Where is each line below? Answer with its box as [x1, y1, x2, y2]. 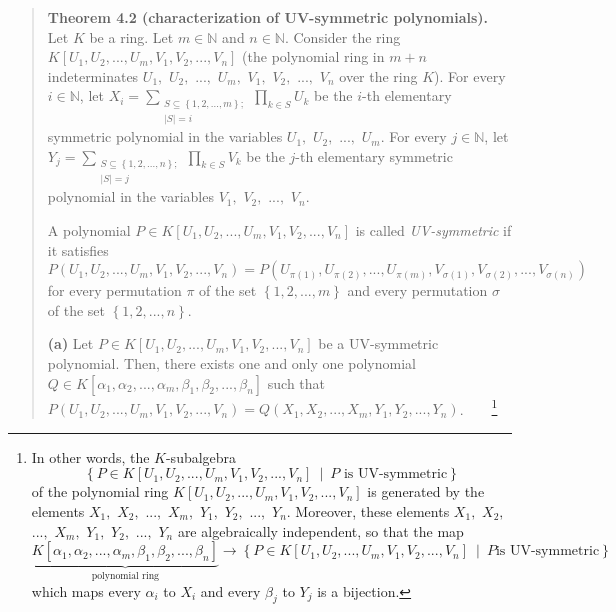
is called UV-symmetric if [355, 219, 512, 240]
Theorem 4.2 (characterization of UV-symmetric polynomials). [47, 7, 489, 27]
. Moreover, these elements [286, 500, 450, 521]
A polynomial [47, 219, 131, 240]
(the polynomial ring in [242, 46, 385, 67]
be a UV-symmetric [318, 333, 439, 354]
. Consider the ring [284, 26, 401, 47]
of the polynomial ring [31, 481, 169, 502]
